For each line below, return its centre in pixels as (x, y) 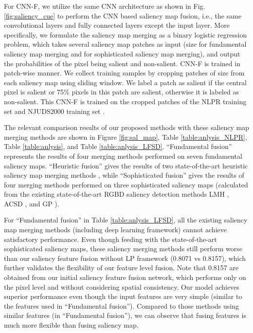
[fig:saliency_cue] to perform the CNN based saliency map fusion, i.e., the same (123, 15)
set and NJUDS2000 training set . (54, 111)
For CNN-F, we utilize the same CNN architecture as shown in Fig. (105, 6)
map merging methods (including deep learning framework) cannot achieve (115, 230)
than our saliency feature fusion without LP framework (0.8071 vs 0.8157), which (125, 258)
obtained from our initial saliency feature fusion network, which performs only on (125, 277)
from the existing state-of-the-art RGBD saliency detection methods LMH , (117, 194)
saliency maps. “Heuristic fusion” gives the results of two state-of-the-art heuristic (126, 165)
